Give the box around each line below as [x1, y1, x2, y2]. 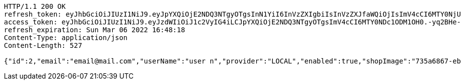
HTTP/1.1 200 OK [4, 2, 66, 10]
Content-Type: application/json [4, 34, 127, 42]
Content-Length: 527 [4, 42, 83, 49]
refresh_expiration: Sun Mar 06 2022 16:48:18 [4, 26, 185, 34]
